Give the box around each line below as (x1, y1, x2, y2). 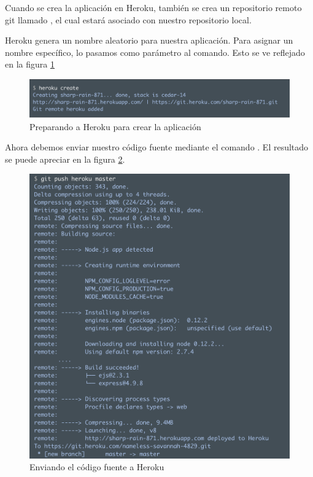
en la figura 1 (5, 58, 55, 71)
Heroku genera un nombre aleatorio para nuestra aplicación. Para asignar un (5, 34, 293, 47)
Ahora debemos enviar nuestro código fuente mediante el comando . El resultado (5, 141, 309, 153)
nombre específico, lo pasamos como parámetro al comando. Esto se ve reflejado (5, 45, 305, 58)
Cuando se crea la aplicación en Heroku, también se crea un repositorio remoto (5, 1, 302, 14)
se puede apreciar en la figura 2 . (5, 152, 125, 165)
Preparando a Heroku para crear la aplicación (29, 120, 201, 133)
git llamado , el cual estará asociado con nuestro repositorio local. (5, 13, 252, 26)
